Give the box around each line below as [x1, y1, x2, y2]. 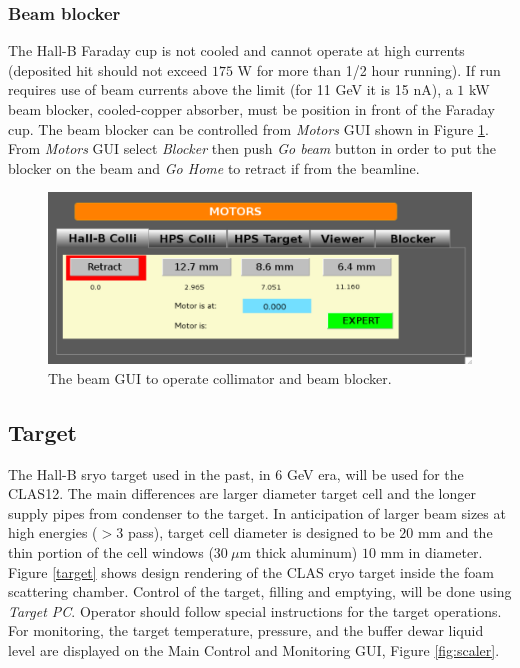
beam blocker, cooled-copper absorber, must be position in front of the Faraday [8, 99, 495, 119]
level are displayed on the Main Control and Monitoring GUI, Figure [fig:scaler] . [8, 639, 500, 660]
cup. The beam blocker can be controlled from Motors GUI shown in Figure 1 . [8, 118, 489, 139]
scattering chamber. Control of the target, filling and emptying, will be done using [8, 581, 512, 602]
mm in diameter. [380, 541, 483, 562]
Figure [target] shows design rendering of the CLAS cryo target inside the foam [8, 561, 494, 582]
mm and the [417, 522, 493, 543]
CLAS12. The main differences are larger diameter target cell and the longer [8, 483, 476, 504]
